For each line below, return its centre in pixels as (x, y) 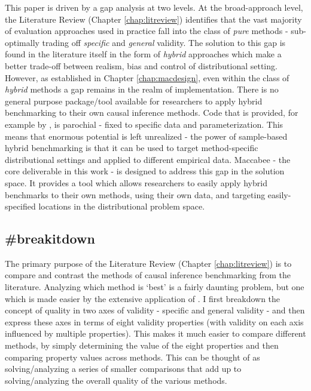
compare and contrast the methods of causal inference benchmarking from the (148, 275)
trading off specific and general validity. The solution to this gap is (164, 42)
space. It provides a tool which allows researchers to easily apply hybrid (136, 182)
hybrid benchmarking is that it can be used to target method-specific (132, 148)
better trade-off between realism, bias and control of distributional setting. (141, 65)
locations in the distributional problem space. (122, 206)
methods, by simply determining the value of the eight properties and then (142, 345)
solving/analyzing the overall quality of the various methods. (116, 380)
